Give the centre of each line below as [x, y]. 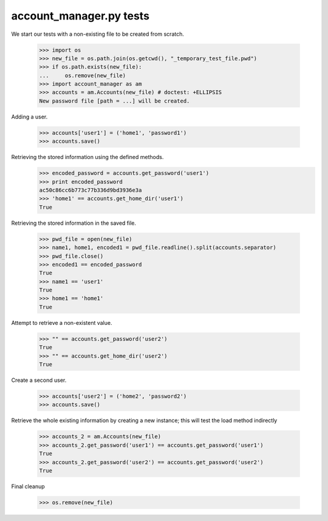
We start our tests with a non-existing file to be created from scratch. [98, 34]
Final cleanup [28, 486]
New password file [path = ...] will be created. [114, 101]
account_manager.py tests [80, 16]
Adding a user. [29, 117]
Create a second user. [39, 380]
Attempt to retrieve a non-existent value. [62, 322]
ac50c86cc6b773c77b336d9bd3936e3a [91, 190]
